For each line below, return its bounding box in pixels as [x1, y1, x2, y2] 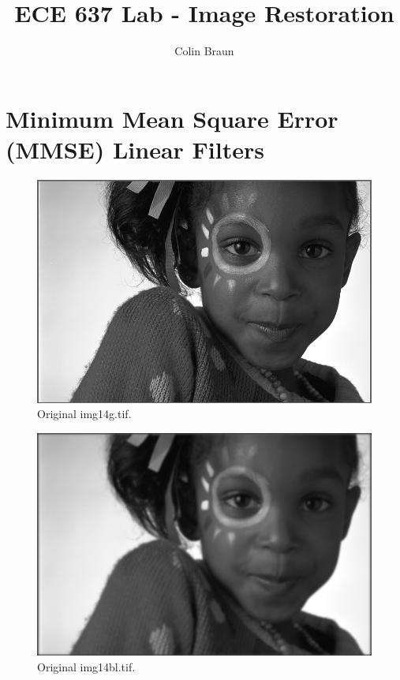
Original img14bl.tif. [37, 658, 136, 674]
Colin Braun [174, 43, 234, 59]
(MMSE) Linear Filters [6, 133, 264, 165]
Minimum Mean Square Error [6, 102, 338, 134]
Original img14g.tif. [37, 405, 132, 422]
